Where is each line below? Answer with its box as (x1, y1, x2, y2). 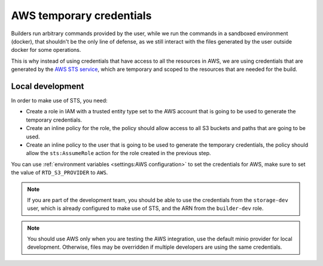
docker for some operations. (11, 47, 81, 54)
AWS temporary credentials (11, 9, 152, 22)
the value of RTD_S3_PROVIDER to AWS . (11, 169, 108, 176)
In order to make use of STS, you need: (11, 97, 108, 104)
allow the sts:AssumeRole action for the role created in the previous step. (26, 150, 212, 157)
